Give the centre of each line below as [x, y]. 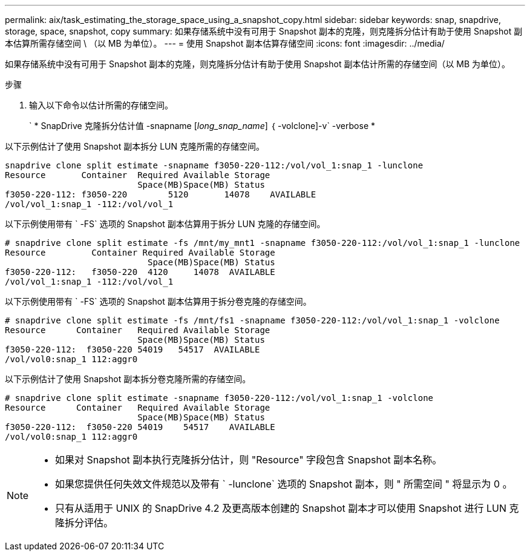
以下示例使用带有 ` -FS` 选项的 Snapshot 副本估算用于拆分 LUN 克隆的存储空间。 [165, 224]
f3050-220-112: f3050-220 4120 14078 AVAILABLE [140, 272]
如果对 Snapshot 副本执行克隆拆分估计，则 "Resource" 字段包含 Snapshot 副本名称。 [249, 460]
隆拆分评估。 [84, 523]
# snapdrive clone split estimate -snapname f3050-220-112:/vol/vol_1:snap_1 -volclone [219, 398]
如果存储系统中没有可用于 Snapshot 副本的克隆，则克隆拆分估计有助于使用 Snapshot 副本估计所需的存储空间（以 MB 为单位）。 [258, 64]
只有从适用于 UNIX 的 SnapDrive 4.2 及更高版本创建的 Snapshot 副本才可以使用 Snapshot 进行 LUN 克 [287, 508]
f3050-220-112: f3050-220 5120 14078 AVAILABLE [161, 194]
